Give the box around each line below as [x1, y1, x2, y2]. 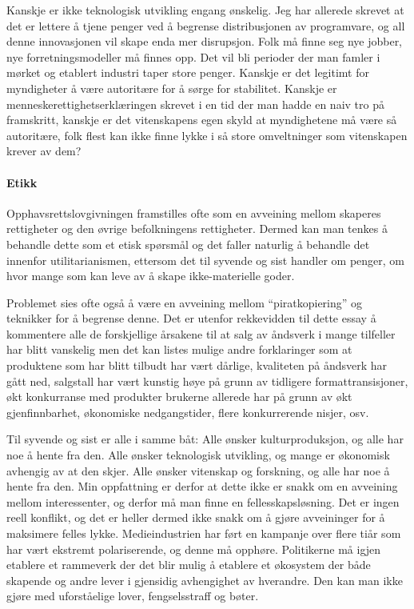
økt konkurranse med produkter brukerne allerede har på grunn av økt [6, 388, 352, 405]
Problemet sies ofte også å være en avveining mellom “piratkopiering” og [6, 294, 363, 311]
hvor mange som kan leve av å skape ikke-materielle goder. [6, 267, 295, 284]
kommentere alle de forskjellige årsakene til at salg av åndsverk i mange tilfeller [6, 325, 396, 342]
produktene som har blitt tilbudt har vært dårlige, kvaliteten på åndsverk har [6, 357, 388, 374]
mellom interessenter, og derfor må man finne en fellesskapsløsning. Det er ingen [6, 493, 400, 510]
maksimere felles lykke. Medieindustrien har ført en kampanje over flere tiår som [6, 525, 401, 542]
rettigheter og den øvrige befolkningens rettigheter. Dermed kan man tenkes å [6, 220, 388, 237]
